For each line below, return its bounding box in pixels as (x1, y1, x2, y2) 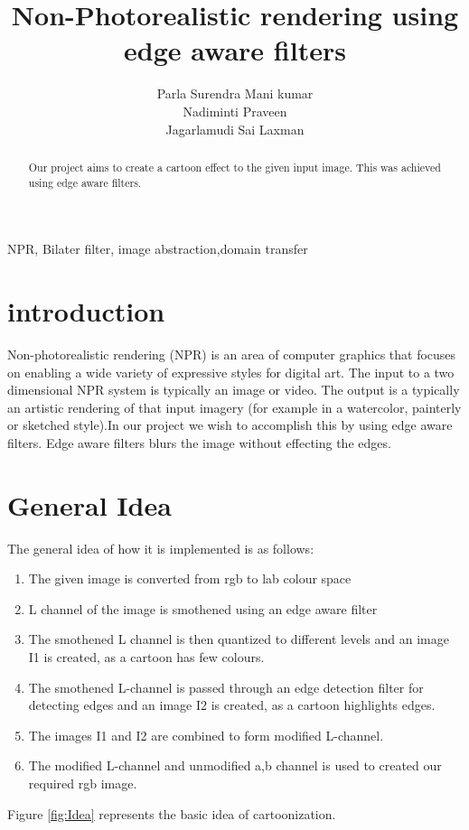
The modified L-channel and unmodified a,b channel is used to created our (28, 756, 442, 775)
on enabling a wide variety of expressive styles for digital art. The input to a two (7, 362, 455, 381)
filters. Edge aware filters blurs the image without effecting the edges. (7, 433, 391, 452)
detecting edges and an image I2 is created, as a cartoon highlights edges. (28, 695, 436, 714)
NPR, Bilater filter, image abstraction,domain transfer (7, 239, 308, 258)
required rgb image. (28, 773, 137, 792)
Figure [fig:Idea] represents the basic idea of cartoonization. (7, 804, 336, 823)
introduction (7, 292, 165, 329)
